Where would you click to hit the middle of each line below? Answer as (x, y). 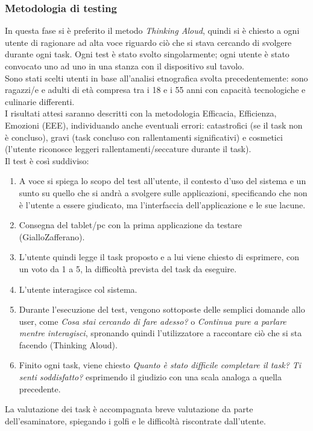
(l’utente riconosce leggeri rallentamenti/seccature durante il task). (128, 149)
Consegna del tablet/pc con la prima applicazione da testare (131, 225)
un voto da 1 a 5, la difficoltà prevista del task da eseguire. (128, 268)
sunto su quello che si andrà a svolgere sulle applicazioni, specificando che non (163, 192)
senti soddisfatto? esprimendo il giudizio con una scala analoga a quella (150, 377)
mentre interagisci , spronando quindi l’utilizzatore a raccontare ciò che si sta (160, 333)
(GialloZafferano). (52, 236)
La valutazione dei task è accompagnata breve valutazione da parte (129, 409)
